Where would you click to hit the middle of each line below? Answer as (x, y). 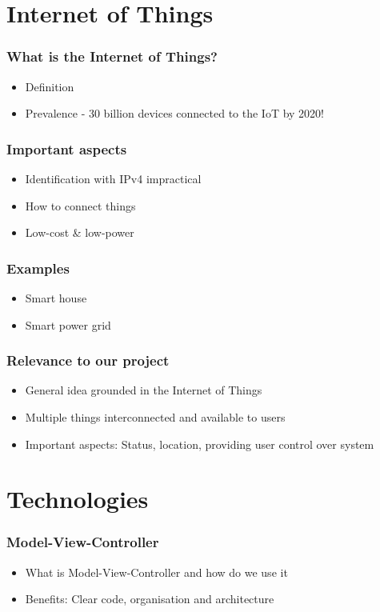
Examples (38, 268)
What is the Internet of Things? (112, 56)
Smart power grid (68, 324)
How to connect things (80, 205)
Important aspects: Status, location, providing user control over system (200, 444)
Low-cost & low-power (80, 232)
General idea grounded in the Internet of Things (144, 390)
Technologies (78, 499)
